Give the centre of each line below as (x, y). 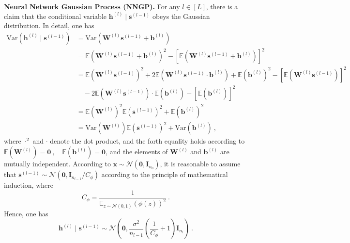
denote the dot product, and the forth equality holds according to (147, 141)
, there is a (222, 6)
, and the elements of (137, 152)
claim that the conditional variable (55, 16)
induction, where (29, 185)
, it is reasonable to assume (200, 164)
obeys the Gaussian (181, 16)
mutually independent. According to (57, 164)
